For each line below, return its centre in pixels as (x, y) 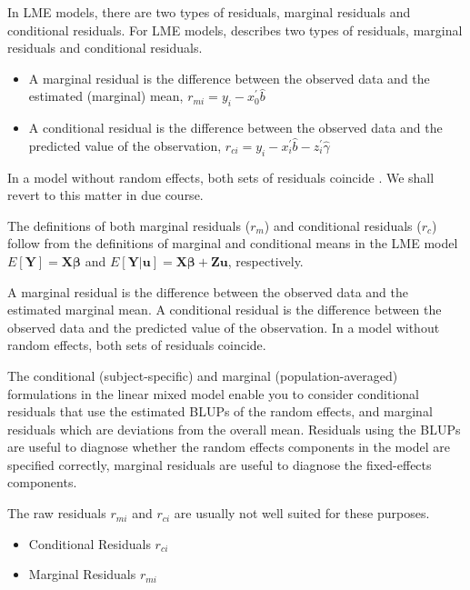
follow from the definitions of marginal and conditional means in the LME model (233, 243)
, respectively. (265, 260)
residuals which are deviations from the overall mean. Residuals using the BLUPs (234, 429)
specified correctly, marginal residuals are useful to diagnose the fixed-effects (220, 464)
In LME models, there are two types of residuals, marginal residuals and (209, 12)
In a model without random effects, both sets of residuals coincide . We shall (221, 177)
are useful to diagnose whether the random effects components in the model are (229, 447)
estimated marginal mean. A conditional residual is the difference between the (225, 310)
